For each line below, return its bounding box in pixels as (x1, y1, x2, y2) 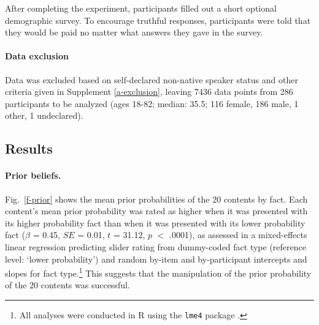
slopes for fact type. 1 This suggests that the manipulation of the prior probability (5, 265, 312, 279)
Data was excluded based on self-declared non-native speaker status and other (5, 73, 298, 86)
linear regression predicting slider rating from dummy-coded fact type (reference (5, 240, 306, 253)
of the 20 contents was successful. (5, 278, 130, 291)
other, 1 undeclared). (5, 109, 83, 122)
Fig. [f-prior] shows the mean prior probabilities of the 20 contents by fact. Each (5, 192, 308, 205)
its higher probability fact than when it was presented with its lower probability (5, 216, 306, 229)
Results (5, 139, 53, 158)
